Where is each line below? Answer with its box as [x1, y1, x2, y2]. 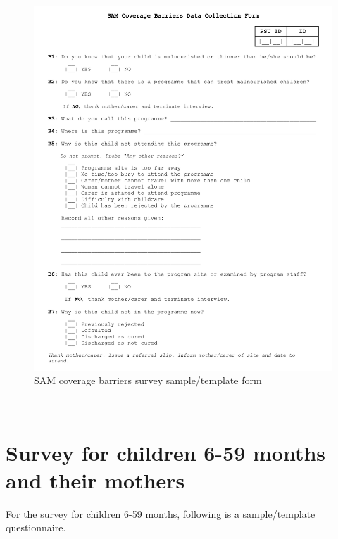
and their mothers [6, 465, 185, 494]
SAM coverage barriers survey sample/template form [34, 373, 262, 388]
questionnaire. [6, 520, 66, 535]
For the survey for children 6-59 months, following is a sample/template [6, 506, 315, 521]
